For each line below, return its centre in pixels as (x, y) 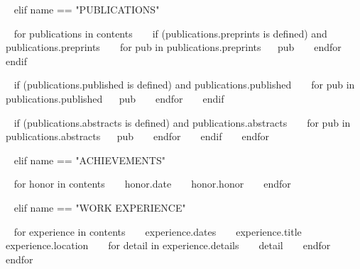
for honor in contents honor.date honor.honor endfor (152, 184)
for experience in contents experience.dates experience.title (158, 231)
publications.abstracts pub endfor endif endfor (138, 136)
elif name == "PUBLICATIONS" (87, 9)
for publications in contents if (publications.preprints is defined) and (170, 33)
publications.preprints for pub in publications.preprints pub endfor (174, 47)
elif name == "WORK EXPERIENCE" (100, 207)
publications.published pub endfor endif (115, 98)
